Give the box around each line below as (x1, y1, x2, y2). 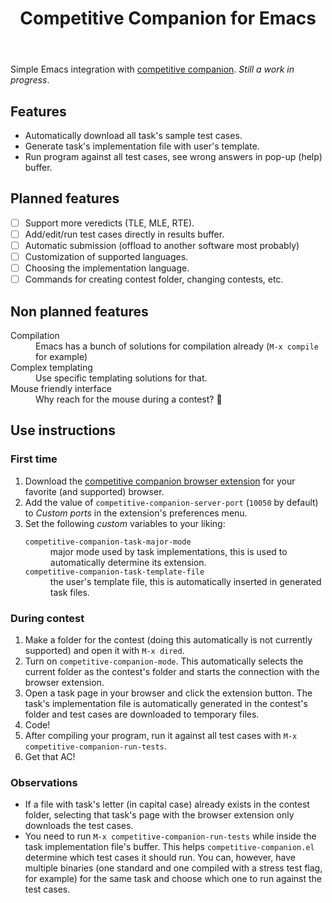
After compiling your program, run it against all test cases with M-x (24, 729, 298, 741)
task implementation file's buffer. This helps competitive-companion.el (24, 841, 315, 853)
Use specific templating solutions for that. (35, 372, 208, 384)
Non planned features (10, 303, 149, 320)
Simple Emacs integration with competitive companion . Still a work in (10, 63, 295, 76)
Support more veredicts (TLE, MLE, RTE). (24, 217, 195, 229)
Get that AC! (24, 750, 76, 762)
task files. (49, 586, 90, 598)
